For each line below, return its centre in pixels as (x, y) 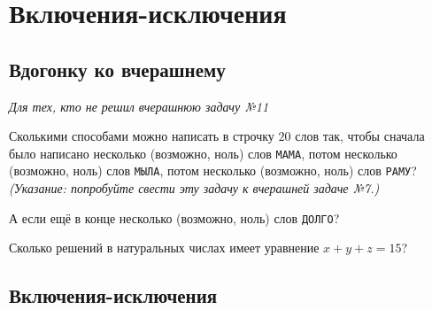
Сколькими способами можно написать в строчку (142, 136)
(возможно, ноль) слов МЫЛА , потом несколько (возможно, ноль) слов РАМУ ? (213, 170)
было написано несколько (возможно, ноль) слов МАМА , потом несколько (203, 153)
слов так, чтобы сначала (360, 136)
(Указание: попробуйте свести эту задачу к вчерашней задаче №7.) (194, 188)
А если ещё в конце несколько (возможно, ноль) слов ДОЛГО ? (174, 217)
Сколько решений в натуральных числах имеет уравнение (164, 248)
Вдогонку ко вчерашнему (117, 69)
